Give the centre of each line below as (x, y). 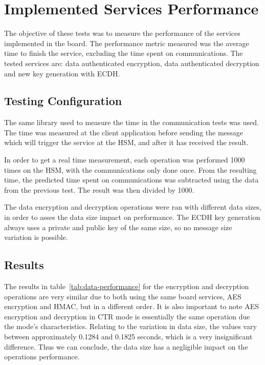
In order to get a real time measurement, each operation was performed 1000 (125, 160)
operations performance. (42, 357)
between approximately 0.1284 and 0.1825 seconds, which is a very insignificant (128, 336)
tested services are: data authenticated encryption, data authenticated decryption (132, 63)
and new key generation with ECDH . (62, 73)
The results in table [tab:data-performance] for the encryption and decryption (127, 286)
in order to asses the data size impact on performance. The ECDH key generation (132, 217)
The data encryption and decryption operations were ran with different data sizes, (133, 207)
